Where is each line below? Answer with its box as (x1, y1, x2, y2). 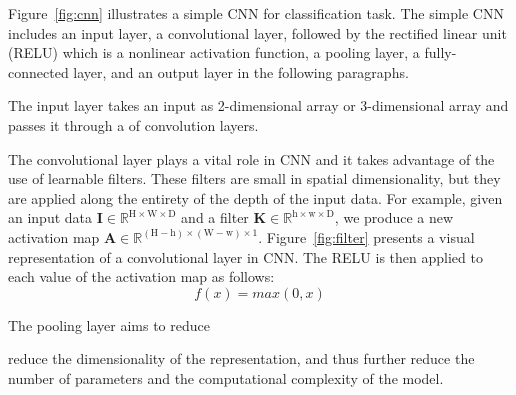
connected (8, 61, 69, 82)
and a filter (181, 207, 249, 228)
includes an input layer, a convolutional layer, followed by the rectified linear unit (8, 22, 507, 43)
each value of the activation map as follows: (8, 266, 275, 287)
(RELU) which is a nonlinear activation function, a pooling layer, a (8, 42, 420, 63)
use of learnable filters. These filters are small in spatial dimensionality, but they (8, 168, 501, 189)
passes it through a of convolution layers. (8, 114, 259, 135)
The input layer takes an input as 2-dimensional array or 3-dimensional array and (8, 95, 509, 116)
